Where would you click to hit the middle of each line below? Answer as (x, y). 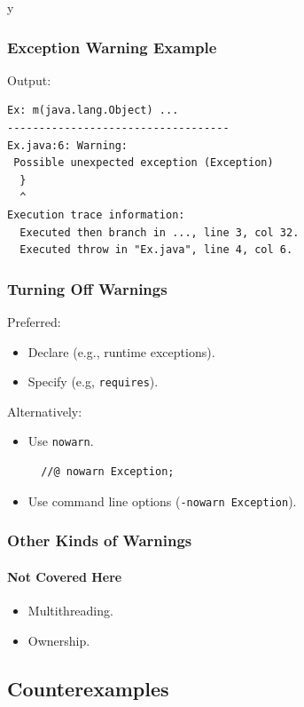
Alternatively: (45, 411)
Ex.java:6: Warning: (68, 145)
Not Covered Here (65, 576)
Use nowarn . (61, 441)
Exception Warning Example (112, 47)
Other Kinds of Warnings (100, 540)
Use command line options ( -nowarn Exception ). (162, 500)
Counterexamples (88, 688)
